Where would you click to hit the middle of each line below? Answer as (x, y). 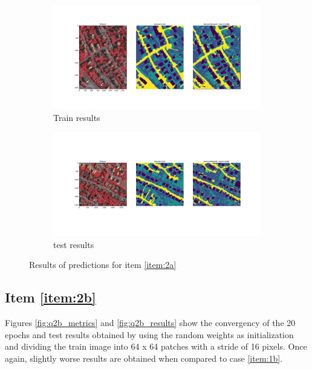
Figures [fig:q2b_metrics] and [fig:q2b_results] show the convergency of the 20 (150, 323)
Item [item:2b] (50, 297)
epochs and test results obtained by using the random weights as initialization (149, 334)
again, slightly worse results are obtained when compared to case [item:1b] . (144, 358)
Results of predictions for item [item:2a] (103, 265)
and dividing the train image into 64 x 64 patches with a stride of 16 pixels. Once (156, 346)
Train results (77, 117)
